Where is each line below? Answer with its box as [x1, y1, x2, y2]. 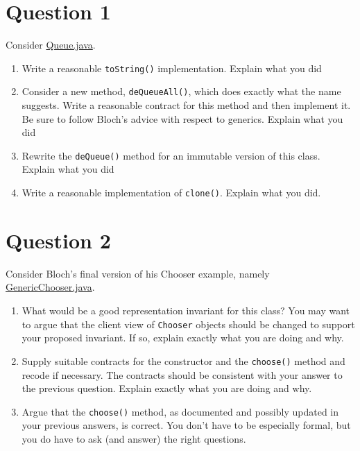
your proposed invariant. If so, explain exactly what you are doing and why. [22, 330, 344, 345]
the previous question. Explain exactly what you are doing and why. [22, 381, 312, 395]
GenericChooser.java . [6, 280, 95, 294]
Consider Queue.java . [6, 37, 96, 52]
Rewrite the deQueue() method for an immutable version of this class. [22, 148, 320, 162]
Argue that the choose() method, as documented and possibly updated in [22, 404, 339, 418]
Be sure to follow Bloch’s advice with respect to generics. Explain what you [22, 111, 343, 126]
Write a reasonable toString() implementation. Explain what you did [22, 60, 322, 75]
